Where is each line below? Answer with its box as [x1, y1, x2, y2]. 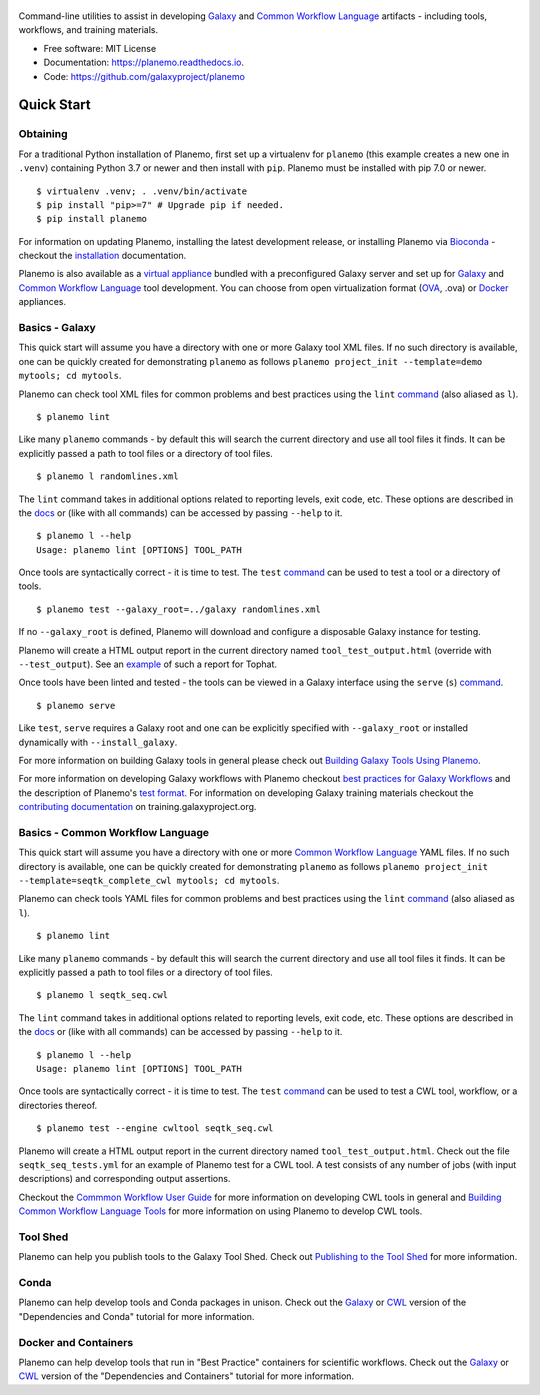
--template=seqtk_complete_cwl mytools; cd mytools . [18, 875, 280, 887]
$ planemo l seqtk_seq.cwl [36, 990, 169, 1001]
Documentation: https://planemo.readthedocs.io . [43, 56, 245, 69]
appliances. [18, 296, 67, 308]
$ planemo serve [36, 700, 116, 711]
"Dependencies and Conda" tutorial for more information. [18, 1310, 255, 1322]
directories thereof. [18, 1099, 98, 1111]
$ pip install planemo [36, 213, 148, 225]
